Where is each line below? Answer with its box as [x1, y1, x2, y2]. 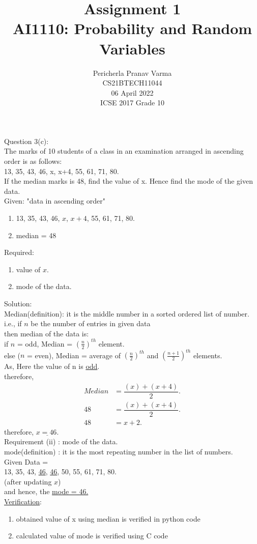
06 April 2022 [111, 87, 154, 98]
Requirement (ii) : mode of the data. [4, 436, 118, 447]
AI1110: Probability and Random [12, 18, 252, 39]
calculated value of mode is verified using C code [16, 530, 168, 541]
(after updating [4, 476, 52, 486]
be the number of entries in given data [31, 318, 151, 329]
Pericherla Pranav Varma [93, 67, 172, 78]
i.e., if [4, 318, 22, 329]
